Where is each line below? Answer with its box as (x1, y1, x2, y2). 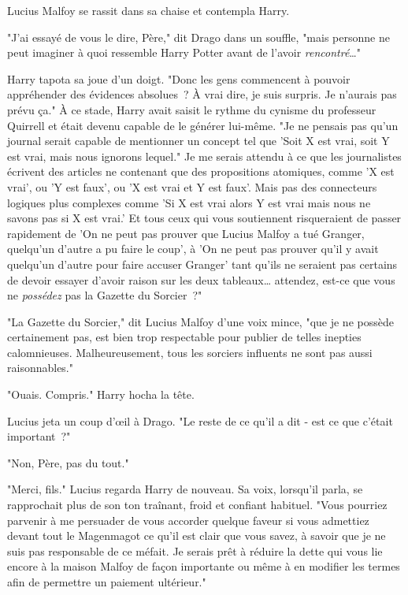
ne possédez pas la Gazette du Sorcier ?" (7, 287, 202, 303)
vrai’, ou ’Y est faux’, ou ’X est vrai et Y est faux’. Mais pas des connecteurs (7, 178, 377, 195)
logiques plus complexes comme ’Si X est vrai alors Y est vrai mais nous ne (7, 194, 371, 210)
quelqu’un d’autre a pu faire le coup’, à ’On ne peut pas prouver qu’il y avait (7, 240, 379, 257)
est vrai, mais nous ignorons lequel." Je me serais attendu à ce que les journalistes (7, 147, 402, 164)
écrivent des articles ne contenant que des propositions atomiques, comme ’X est (7, 163, 395, 180)
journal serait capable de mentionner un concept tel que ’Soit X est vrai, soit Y (7, 132, 390, 149)
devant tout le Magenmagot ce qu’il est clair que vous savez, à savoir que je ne (7, 527, 386, 544)
